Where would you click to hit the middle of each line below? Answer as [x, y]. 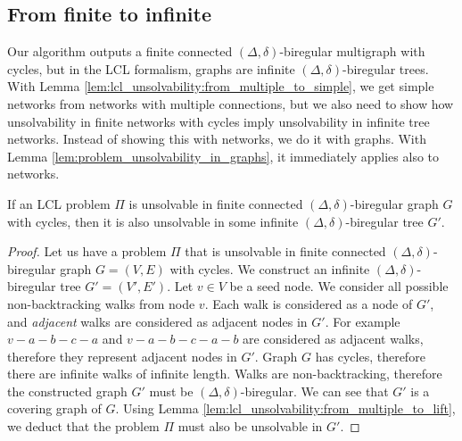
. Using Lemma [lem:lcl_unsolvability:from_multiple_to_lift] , [285, 408]
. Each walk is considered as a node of [309, 303]
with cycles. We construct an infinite [270, 268]
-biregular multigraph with [352, 51]
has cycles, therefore [370, 356]
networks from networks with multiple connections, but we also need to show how [231, 103]
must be [171, 391]
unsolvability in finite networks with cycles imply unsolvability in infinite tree [219, 121]
